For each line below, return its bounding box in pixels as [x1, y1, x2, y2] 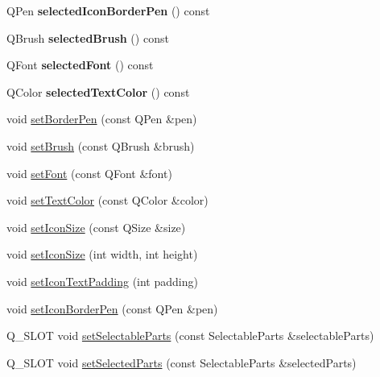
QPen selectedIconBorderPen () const [6, 2, 210, 19]
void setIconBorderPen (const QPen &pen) [6, 300, 218, 317]
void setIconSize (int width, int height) [6, 246, 198, 263]
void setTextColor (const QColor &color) [6, 192, 209, 209]
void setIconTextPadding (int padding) [6, 272, 198, 289]
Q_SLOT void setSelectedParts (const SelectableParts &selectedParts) [6, 354, 357, 371]
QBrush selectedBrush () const [6, 29, 169, 46]
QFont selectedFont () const [6, 56, 154, 73]
